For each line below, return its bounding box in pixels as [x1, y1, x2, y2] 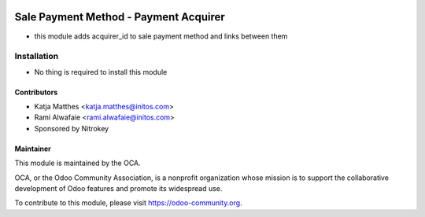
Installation [14, 51, 59, 62]
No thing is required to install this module [34, 67, 168, 76]
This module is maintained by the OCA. [14, 158, 141, 168]
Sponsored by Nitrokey [34, 123, 109, 133]
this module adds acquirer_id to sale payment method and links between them [34, 31, 288, 41]
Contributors [14, 87, 58, 97]
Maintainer [14, 144, 51, 153]
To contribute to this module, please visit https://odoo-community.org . [14, 198, 243, 208]
